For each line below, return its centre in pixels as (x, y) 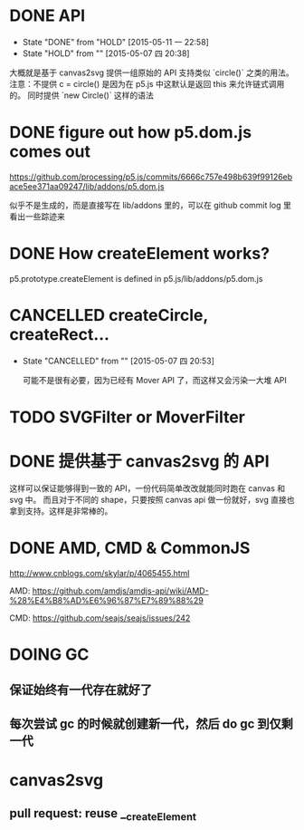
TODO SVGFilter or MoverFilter (128, 417)
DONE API (47, 16)
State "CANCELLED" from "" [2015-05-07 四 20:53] (119, 361)
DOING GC (49, 654)
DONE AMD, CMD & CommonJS (130, 548)
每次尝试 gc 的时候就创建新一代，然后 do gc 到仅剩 (152, 724)
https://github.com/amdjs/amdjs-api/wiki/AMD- (121, 591)
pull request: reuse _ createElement (103, 815)
